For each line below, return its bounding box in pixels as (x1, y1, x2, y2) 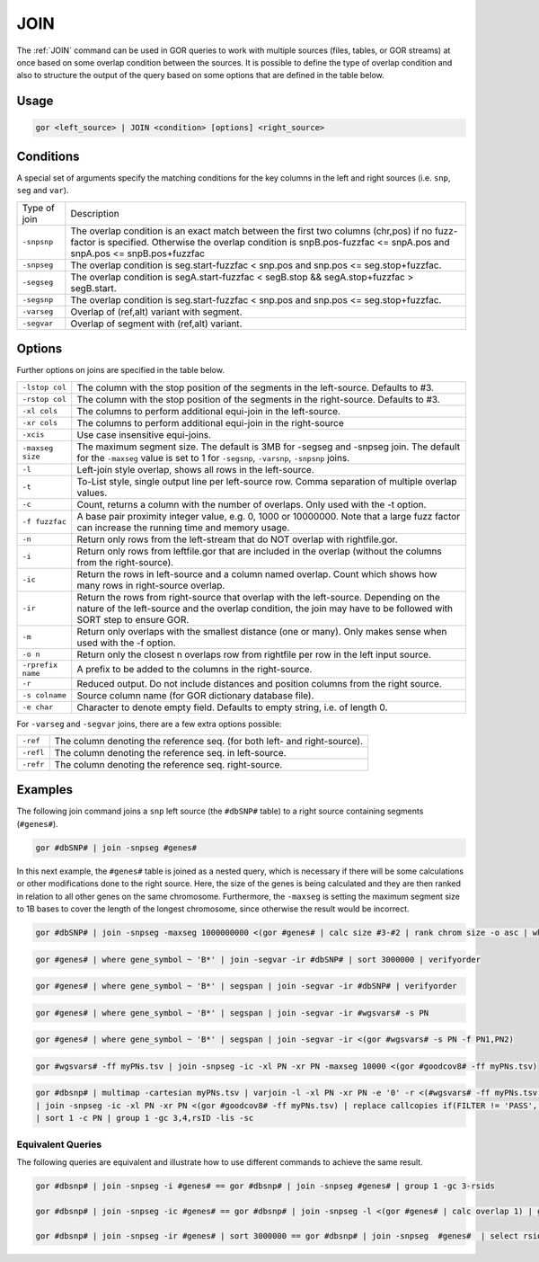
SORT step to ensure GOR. (76, 613, 190, 626)
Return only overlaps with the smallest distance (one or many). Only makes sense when (76, 625, 447, 637)
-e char (22, 702, 54, 712)
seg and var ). (16, 185, 69, 196)
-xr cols (22, 418, 58, 428)
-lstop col (22, 383, 67, 393)
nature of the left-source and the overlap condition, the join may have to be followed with (76, 602, 454, 615)
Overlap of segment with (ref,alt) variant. (70, 317, 243, 330)
